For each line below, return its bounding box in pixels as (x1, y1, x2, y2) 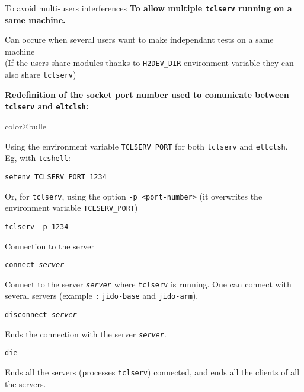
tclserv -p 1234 (5, 222, 69, 231)
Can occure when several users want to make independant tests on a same (5, 33, 274, 46)
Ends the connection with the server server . (5, 327, 167, 340)
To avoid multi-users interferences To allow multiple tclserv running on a (5, 2, 292, 14)
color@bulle (5, 120, 47, 132)
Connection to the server (5, 239, 95, 252)
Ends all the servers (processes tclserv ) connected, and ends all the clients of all (5, 366, 300, 378)
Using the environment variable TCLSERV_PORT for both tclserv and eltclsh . (5, 140, 288, 152)
